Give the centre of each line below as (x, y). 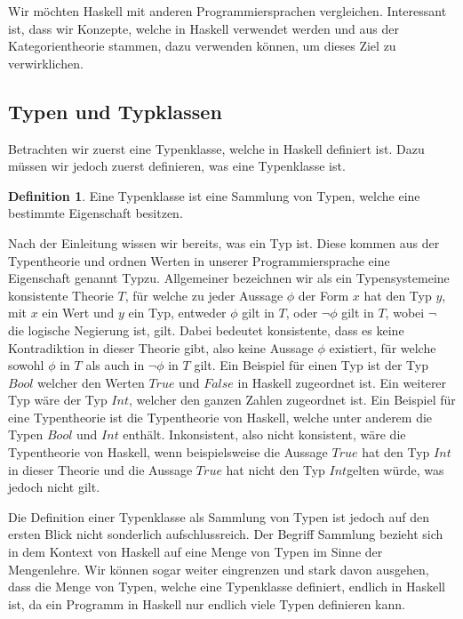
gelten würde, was (395, 469)
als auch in (115, 365)
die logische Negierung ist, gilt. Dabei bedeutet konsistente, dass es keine (206, 330)
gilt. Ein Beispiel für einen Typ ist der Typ (311, 365)
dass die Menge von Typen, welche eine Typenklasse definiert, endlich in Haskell (227, 587)
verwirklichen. (46, 63)
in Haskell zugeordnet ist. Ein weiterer (342, 382)
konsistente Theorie (61, 295)
